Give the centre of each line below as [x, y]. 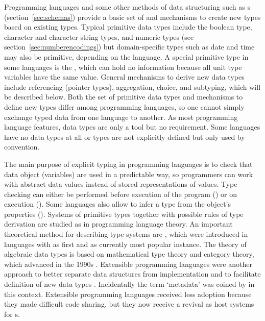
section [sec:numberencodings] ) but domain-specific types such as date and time [129, 47]
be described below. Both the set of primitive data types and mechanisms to [124, 97]
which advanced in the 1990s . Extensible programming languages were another [128, 264]
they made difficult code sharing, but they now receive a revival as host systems [129, 304]
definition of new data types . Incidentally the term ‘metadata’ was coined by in [129, 284]
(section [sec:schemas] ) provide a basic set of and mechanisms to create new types [132, 17]
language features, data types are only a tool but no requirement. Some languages [132, 127]
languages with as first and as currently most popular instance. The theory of [125, 244]
